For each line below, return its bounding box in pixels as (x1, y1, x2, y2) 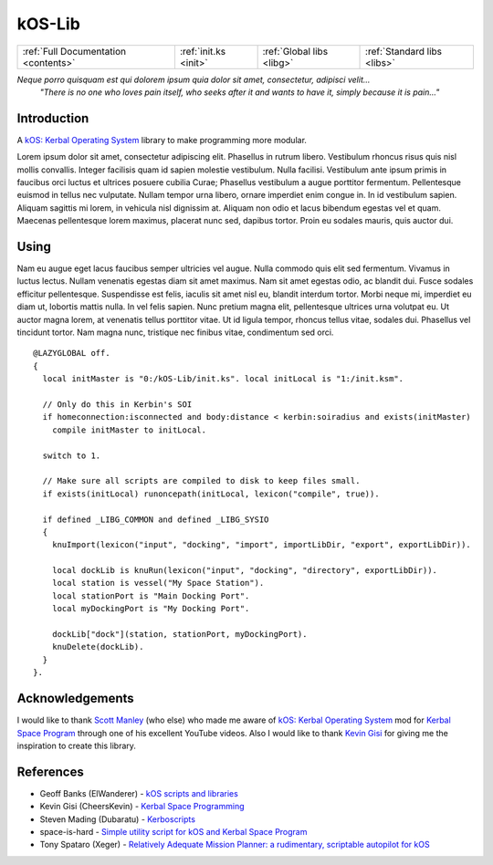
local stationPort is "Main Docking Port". (51, 590, 250, 601)
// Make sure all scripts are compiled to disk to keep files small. (42, 475, 361, 486)
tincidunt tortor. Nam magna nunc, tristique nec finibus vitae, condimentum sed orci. (16, 327, 334, 338)
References (16, 764, 84, 779)
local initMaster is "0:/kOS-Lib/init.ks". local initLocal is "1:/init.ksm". (42, 374, 404, 384)
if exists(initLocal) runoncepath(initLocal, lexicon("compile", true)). (42, 488, 380, 499)
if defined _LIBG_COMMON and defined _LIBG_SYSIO (42, 514, 269, 525)
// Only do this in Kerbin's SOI (42, 400, 193, 410)
